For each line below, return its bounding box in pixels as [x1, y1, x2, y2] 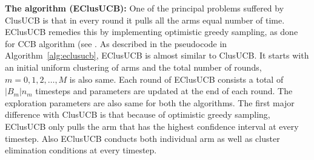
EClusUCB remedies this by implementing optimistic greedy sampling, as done [5, 25, 298, 38]
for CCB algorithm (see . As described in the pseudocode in [5, 37, 227, 50]
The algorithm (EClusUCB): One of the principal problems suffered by [5, 2, 284, 14]
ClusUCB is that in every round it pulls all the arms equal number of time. [5, 13, 285, 26]
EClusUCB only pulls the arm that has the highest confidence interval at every [5, 120, 299, 132]
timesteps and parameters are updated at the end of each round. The [35, 85, 293, 97]
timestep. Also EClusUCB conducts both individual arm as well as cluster [5, 132, 280, 144]
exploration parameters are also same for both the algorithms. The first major [5, 96, 295, 109]
